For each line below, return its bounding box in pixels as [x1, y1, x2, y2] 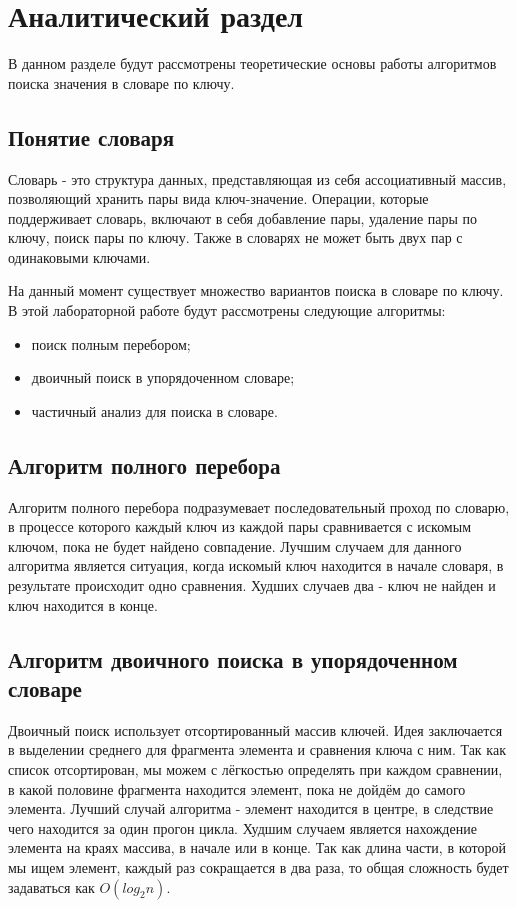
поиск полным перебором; [31, 333, 191, 354]
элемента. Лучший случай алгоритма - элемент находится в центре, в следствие [8, 798, 494, 819]
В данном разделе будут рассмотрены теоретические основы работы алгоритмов [8, 53, 497, 74]
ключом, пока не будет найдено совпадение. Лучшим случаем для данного [8, 535, 462, 556]
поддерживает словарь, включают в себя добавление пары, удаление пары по [8, 207, 478, 228]
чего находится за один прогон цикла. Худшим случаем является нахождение [8, 817, 477, 838]
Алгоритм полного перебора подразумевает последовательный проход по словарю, [8, 496, 510, 517]
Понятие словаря [8, 121, 175, 152]
